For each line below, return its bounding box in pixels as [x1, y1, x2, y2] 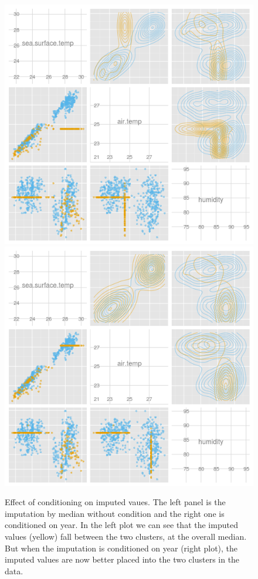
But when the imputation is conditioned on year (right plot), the [5, 541, 238, 554]
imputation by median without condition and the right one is [5, 507, 225, 519]
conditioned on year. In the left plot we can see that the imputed [5, 519, 238, 531]
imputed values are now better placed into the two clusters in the [5, 553, 240, 566]
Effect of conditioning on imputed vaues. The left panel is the [5, 496, 226, 508]
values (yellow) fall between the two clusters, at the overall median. [5, 530, 247, 542]
